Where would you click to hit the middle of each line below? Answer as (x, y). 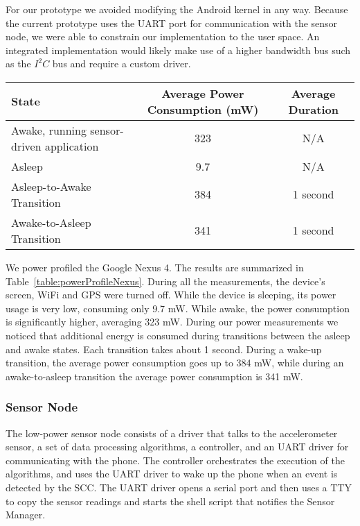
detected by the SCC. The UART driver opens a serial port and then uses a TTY (179, 487)
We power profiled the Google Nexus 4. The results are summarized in (155, 267)
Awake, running (49, 130)
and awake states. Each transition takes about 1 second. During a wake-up (164, 349)
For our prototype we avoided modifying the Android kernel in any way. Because (177, 9)
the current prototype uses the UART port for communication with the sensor (172, 23)
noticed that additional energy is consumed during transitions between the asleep (178, 335)
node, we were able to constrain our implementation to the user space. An (163, 36)
